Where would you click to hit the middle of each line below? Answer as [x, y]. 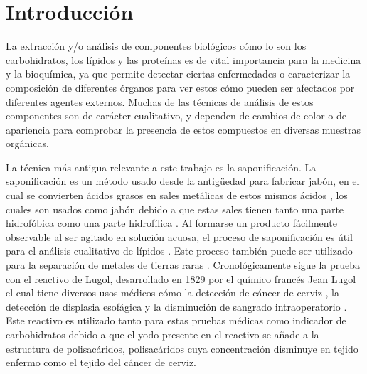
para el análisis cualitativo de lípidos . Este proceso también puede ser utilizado [179, 251]
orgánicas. [27, 143]
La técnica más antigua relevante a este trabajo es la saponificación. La [161, 167]
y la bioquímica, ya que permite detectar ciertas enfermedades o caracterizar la [178, 74]
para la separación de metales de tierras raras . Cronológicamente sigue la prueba [183, 265]
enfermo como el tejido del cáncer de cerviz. [101, 362]
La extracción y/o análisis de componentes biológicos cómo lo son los [156, 46]
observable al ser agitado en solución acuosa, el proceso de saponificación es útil [179, 236]
